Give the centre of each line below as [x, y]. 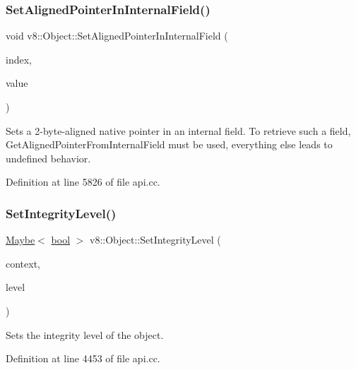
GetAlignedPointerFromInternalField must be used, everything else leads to [169, 144]
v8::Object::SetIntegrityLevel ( [155, 240]
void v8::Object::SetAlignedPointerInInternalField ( [117, 36]
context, [23, 263]
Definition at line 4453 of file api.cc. [83, 358]
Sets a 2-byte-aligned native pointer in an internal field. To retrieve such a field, [178, 130]
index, [19, 59]
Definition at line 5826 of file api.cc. [83, 182]
